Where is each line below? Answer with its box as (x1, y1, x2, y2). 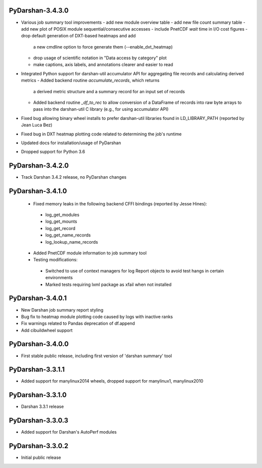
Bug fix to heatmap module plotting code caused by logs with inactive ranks (21, 314, 173, 319)
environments (45, 275, 73, 281)
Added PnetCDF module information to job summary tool (33, 250, 147, 256)
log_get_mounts (45, 218, 77, 224)
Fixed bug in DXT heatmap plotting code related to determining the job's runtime (21, 131, 182, 137)
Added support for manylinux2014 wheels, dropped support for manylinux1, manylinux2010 (21, 378, 204, 384)
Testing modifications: (33, 257, 78, 263)
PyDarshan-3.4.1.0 (9, 187, 67, 195)
